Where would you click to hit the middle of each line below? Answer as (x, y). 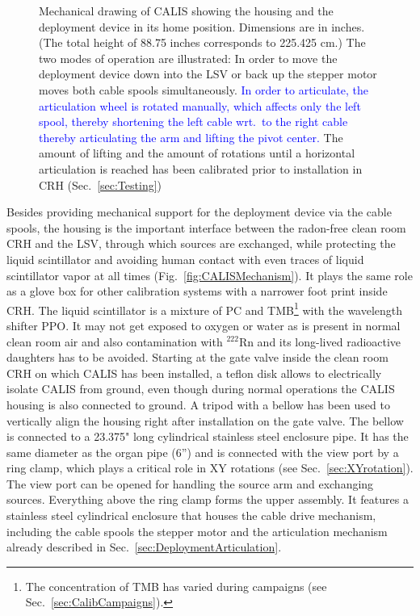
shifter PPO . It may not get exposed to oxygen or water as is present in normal (204, 325)
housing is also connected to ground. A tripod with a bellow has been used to (198, 404)
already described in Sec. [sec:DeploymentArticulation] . (144, 547)
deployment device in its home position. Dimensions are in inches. (202, 26)
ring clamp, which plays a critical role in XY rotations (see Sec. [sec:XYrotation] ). (210, 468)
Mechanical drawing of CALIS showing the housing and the (186, 10)
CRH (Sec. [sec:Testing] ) (101, 184)
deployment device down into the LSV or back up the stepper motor (208, 74)
